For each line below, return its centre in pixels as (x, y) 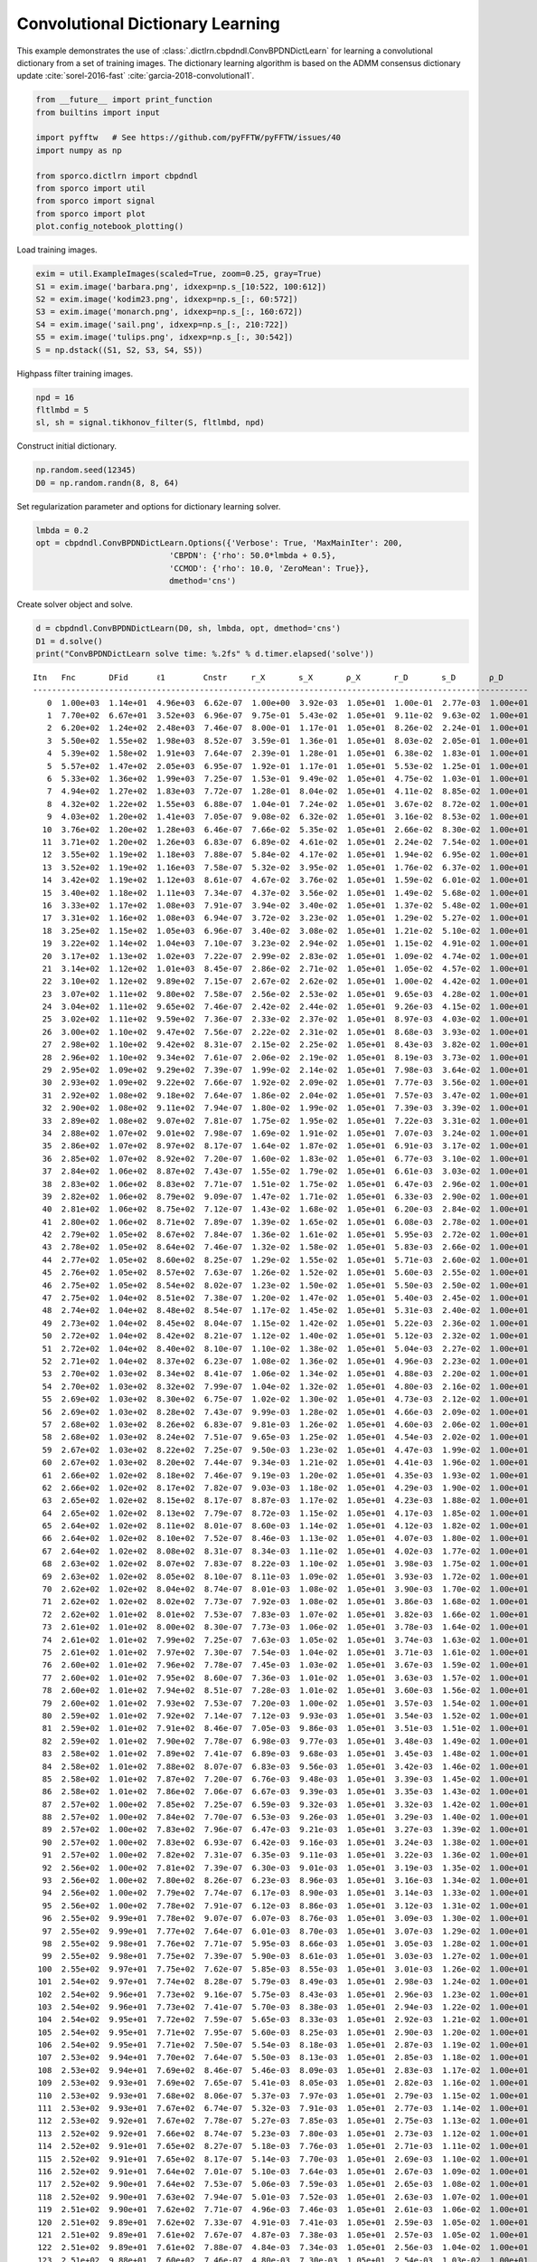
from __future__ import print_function (124, 100)
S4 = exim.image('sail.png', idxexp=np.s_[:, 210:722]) (162, 324)
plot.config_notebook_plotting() (110, 227)
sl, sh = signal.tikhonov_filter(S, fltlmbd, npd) (151, 423)
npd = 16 (55, 397)
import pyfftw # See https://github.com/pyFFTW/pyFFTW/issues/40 (188, 138)
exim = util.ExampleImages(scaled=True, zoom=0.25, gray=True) (179, 274)
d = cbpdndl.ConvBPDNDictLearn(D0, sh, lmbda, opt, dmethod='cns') (188, 628)
